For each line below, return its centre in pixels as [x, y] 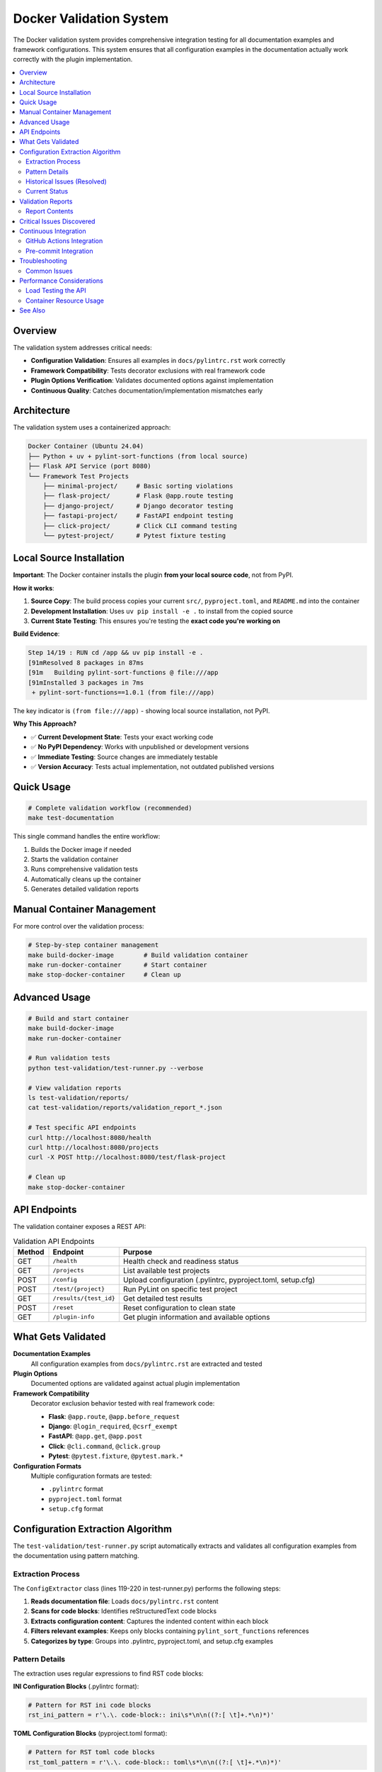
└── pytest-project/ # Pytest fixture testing [134, 535]
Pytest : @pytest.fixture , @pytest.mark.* [116, 1456]
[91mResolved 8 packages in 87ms [86, 662]
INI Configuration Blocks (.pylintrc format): [76, 1686]
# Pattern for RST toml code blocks [92, 1752]
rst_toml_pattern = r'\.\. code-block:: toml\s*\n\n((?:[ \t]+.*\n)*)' [155, 1762]
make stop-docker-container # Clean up [105, 975]
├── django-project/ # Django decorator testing [138, 506]
